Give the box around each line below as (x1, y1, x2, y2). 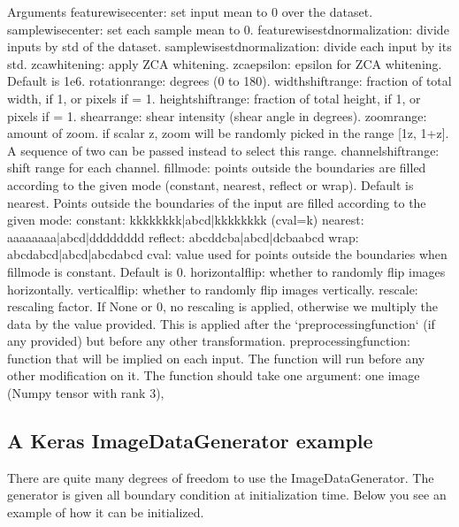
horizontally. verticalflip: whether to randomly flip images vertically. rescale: (7, 279, 418, 298)
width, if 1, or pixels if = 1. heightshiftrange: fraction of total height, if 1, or (7, 88, 421, 107)
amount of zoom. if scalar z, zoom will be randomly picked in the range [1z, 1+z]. (7, 124, 449, 142)
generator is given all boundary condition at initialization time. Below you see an (7, 485, 447, 504)
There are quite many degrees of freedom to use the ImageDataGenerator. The (7, 468, 434, 486)
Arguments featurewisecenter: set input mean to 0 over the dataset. (7, 3, 373, 20)
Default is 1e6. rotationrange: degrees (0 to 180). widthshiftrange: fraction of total (7, 72, 452, 90)
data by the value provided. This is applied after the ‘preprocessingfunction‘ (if (7, 314, 435, 332)
